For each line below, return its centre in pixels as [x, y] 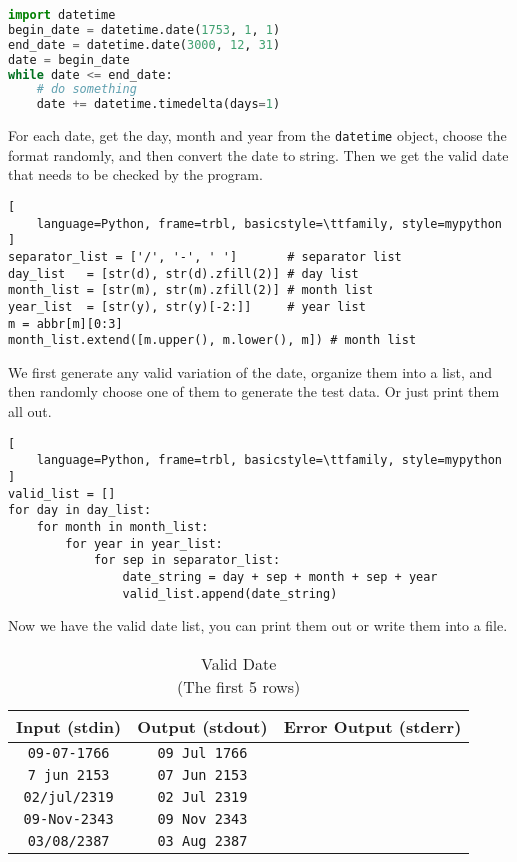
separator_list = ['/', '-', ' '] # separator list [205, 256]
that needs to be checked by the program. [135, 174]
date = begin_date [69, 59]
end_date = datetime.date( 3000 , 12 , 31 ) [144, 44]
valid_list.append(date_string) [230, 593]
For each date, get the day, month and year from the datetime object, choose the [257, 135]
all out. [30, 411]
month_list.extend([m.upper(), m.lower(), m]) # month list [212, 340]
